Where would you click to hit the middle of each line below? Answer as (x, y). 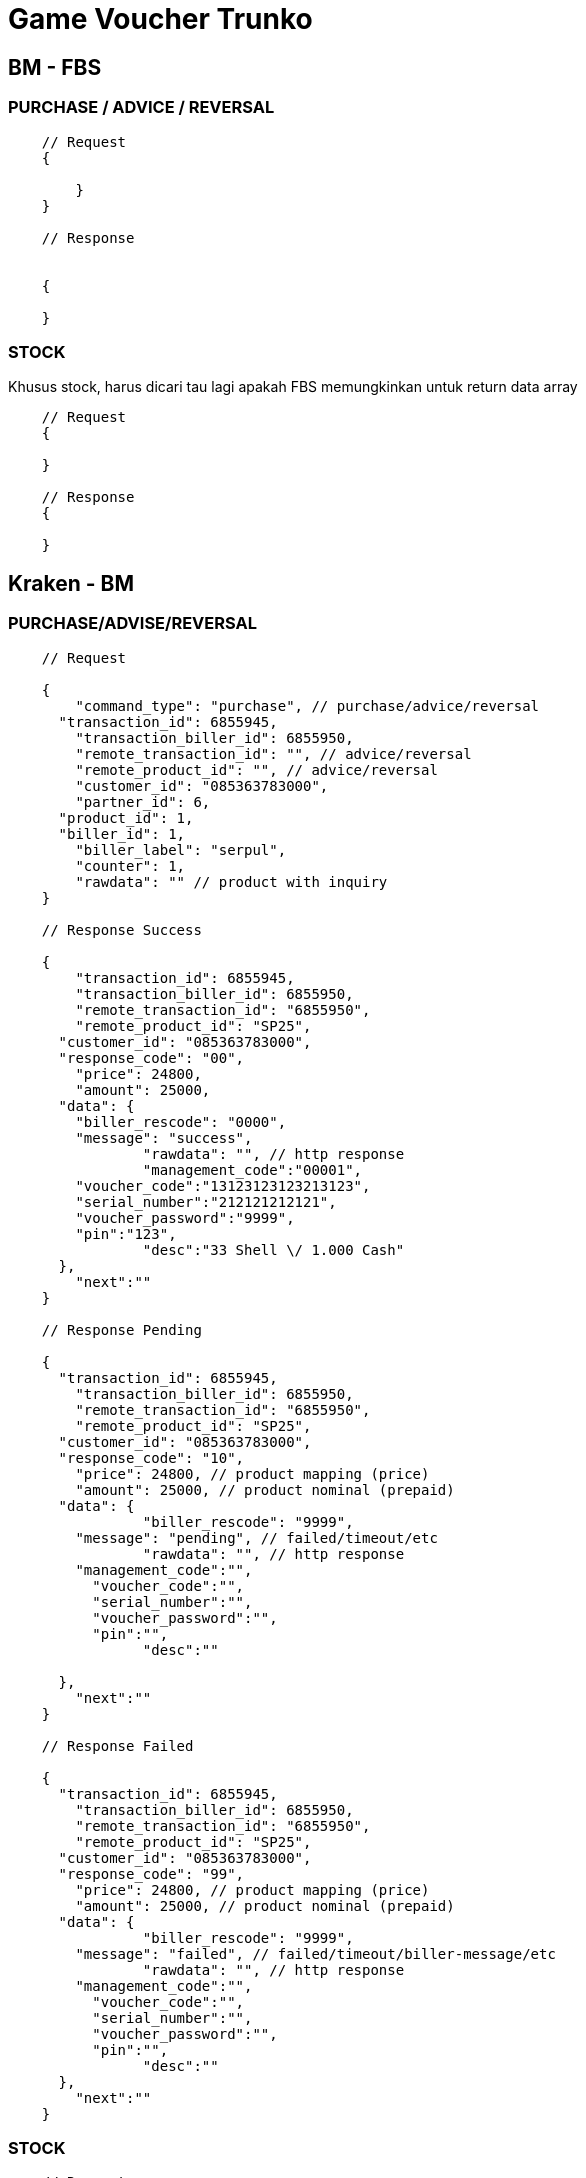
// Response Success (121, 929)
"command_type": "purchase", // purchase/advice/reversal (307, 705)
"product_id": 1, (126, 817)
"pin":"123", (126, 1233)
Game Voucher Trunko (160, 19)
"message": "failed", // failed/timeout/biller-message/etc (315, 1953)
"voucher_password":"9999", (185, 1217)
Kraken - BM (71, 583)
